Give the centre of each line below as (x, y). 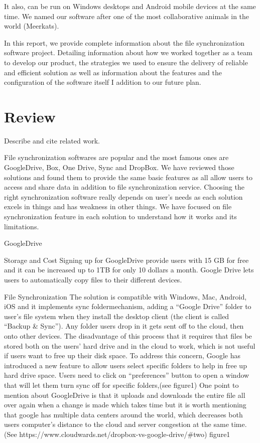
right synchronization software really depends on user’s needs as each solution (123, 196)
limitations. (22, 226)
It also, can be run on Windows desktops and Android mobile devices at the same (130, 6)
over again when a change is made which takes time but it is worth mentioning (125, 405)
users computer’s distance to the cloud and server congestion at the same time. (125, 424)
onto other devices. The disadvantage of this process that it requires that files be (128, 335)
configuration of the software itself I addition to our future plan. (103, 82)
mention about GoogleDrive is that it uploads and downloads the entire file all (125, 395)
